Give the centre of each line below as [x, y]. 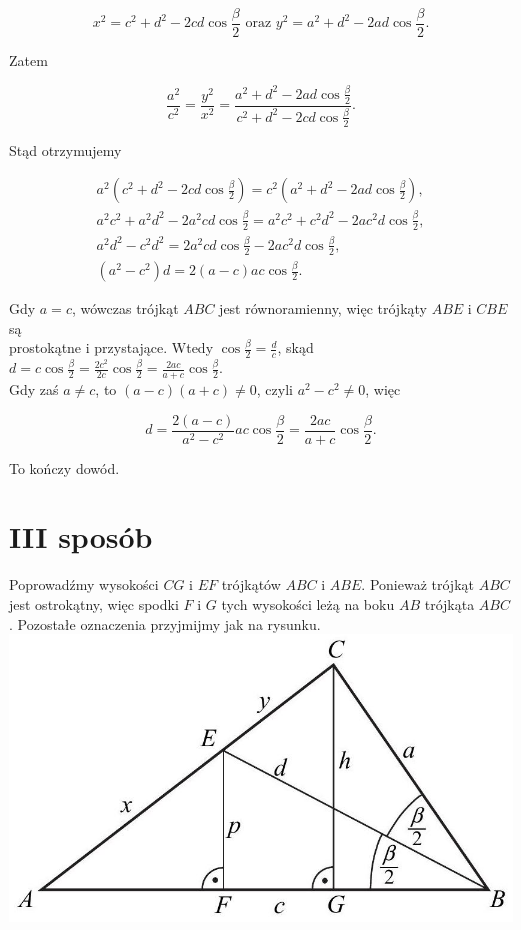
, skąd [295, 347]
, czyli [274, 388]
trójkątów [251, 584]
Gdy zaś [34, 388]
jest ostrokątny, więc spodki [94, 603]
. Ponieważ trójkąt [417, 584]
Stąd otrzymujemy [65, 149]
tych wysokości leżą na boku [308, 603]
